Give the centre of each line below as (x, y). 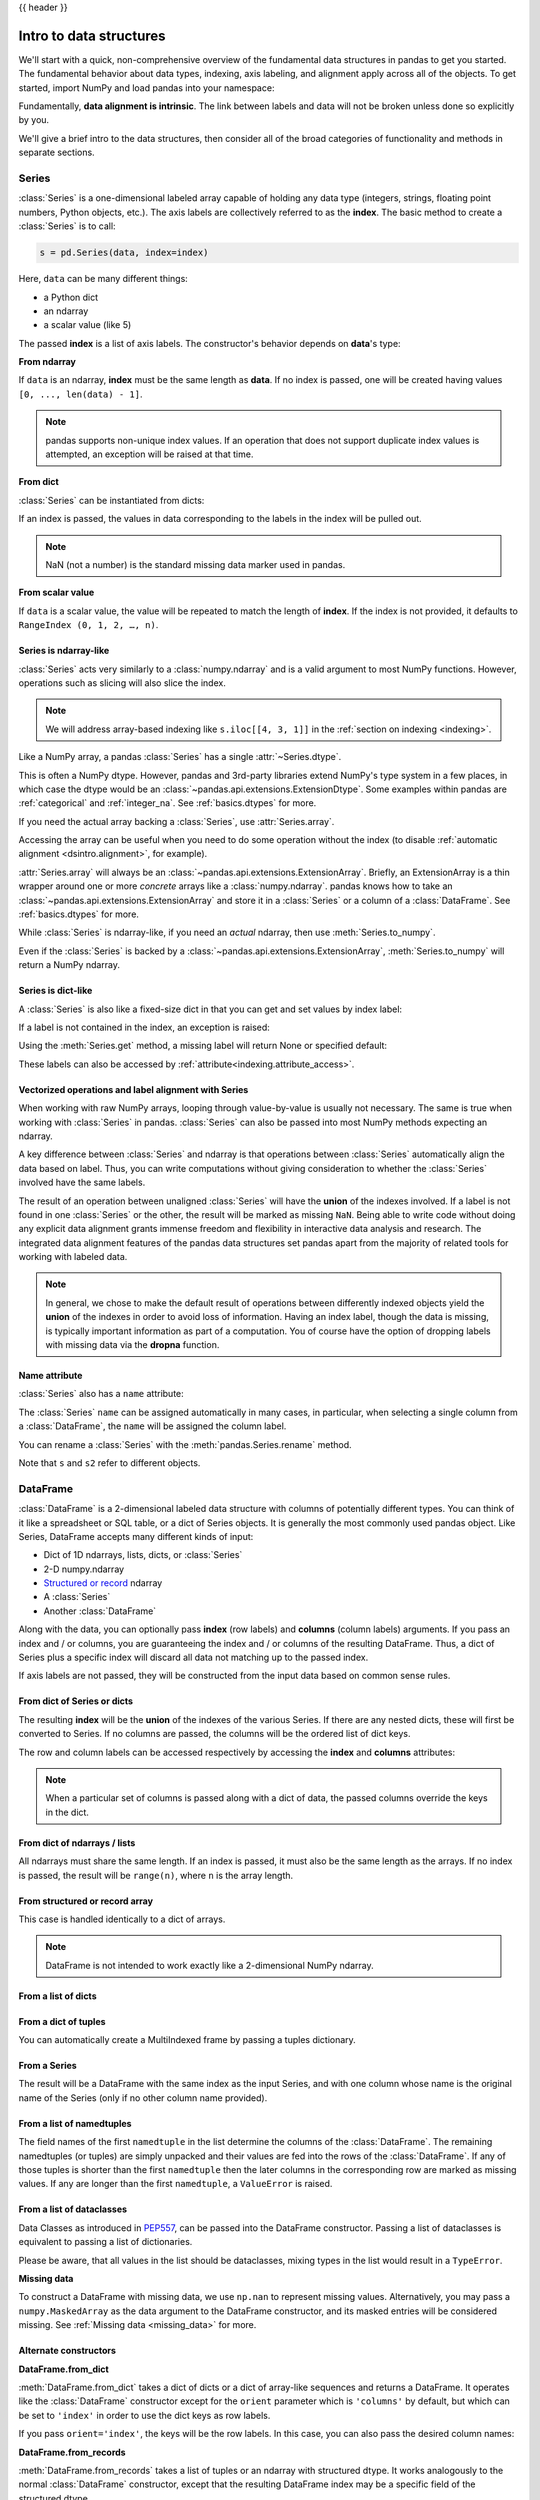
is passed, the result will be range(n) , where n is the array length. (156, 1875)
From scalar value (56, 592)
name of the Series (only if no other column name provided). (143, 2097)
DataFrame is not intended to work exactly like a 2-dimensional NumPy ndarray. (209, 1965)
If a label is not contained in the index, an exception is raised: (144, 1027)
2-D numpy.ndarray (84, 1569)
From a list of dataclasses (73, 2209)
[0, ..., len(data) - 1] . (80, 394)
